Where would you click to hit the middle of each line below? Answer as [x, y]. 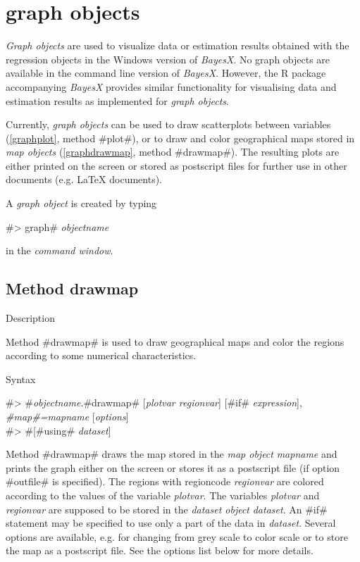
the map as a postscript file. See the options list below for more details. [160, 550]
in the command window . [60, 250]
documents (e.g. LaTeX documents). [84, 179]
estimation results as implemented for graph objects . [117, 100]
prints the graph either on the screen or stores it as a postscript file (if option [173, 467]
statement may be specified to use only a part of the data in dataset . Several [171, 523]
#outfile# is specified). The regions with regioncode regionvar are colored [165, 481]
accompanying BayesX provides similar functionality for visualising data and [171, 86]
